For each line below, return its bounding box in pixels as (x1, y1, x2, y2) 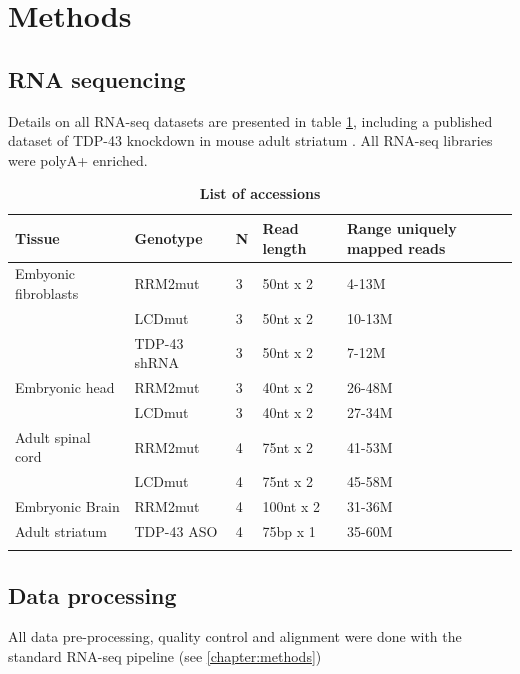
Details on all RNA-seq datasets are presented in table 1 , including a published (8, 110, 493, 131)
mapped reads (347, 237, 446, 258)
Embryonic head (15, 377, 115, 398)
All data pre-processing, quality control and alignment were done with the (8, 626, 462, 647)
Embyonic (15, 263, 76, 284)
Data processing (8, 579, 177, 610)
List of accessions (199, 183, 321, 204)
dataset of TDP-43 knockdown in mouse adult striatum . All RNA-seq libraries (8, 130, 493, 151)
